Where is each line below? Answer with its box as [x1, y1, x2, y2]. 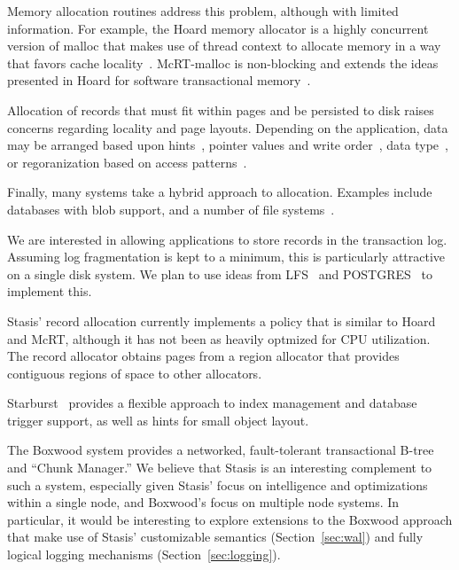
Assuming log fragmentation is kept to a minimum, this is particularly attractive [7, 247, 446, 266]
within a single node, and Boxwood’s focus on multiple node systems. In [7, 493, 400, 511]
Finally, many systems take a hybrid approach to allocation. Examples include [7, 183, 432, 201]
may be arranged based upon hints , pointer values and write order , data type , [7, 136, 448, 154]
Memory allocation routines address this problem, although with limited [7, 2, 399, 20]
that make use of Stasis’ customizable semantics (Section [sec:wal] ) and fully [7, 527, 424, 546]
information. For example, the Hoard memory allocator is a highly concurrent [7, 19, 429, 37]
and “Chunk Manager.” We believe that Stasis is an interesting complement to [7, 458, 432, 477]
